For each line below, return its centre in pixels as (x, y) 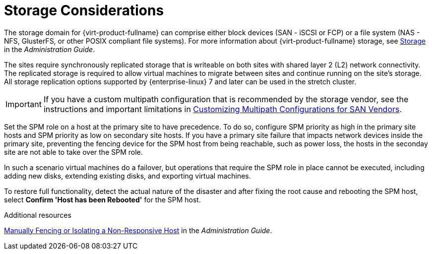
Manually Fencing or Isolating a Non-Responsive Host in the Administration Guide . (138, 230)
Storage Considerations (84, 10)
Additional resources (38, 215)
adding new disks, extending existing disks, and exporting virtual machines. (127, 176)
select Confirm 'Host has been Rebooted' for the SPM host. (102, 199)
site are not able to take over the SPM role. (73, 152)
